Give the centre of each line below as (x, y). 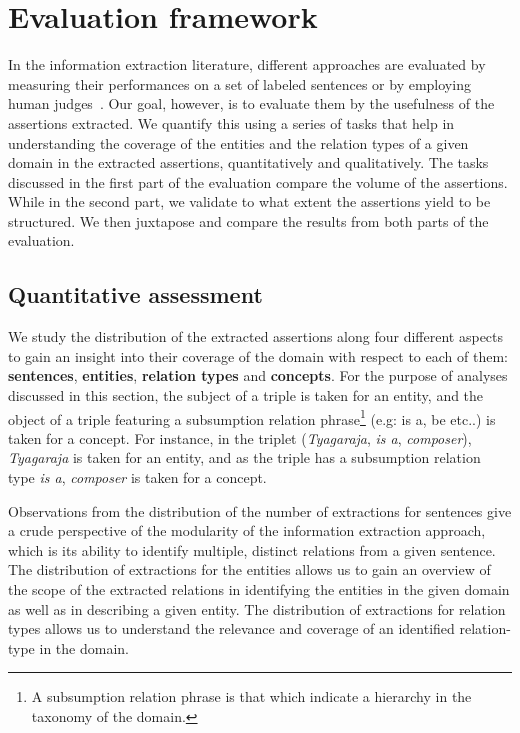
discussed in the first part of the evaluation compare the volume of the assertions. (258, 181)
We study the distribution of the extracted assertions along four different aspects (256, 336)
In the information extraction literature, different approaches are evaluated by (247, 64)
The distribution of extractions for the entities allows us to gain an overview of (249, 569)
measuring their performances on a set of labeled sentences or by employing (239, 83)
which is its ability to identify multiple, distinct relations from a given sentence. (252, 549)
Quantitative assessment (135, 294)
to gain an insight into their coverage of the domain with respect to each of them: (258, 355)
